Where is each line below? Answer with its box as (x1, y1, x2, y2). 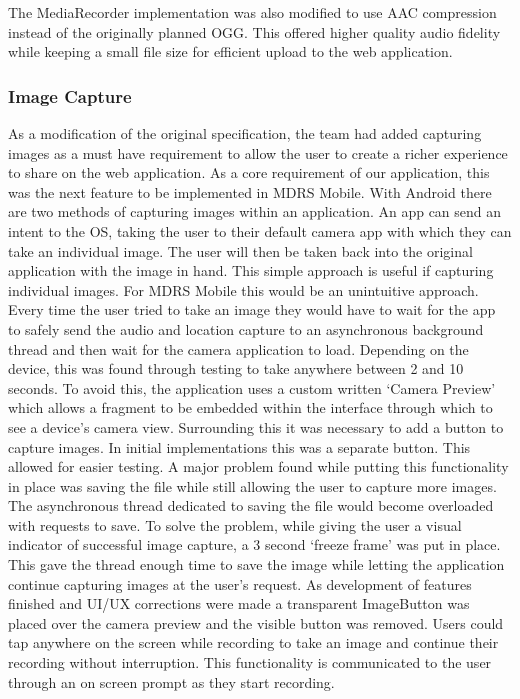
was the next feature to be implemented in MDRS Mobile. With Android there (8, 181, 492, 202)
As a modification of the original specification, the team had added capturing (8, 123, 482, 143)
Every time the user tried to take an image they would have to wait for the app (8, 299, 496, 320)
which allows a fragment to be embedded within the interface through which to (8, 397, 493, 418)
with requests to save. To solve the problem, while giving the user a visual (8, 514, 462, 535)
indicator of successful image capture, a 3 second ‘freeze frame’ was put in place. (8, 534, 501, 555)
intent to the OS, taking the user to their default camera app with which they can (8, 220, 512, 241)
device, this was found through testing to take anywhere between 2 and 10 (8, 358, 464, 379)
